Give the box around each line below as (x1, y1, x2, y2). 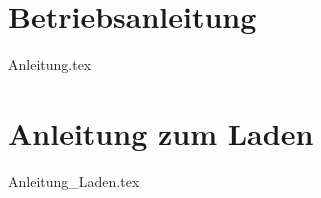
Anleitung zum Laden (8, 112, 314, 153)
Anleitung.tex (8, 54, 92, 75)
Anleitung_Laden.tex (8, 170, 140, 191)
